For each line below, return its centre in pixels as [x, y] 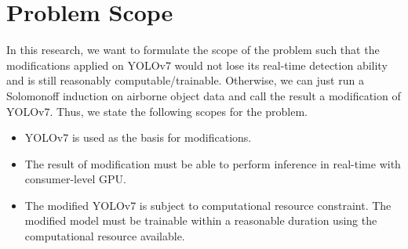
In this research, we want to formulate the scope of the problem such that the [193, 50]
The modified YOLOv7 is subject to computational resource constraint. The [208, 205]
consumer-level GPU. [75, 179]
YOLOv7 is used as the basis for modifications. [138, 137]
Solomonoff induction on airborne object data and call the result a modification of [204, 95]
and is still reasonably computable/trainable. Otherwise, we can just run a [185, 80]
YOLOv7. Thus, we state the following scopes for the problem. [157, 111]
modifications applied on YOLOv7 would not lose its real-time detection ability [197, 65]
